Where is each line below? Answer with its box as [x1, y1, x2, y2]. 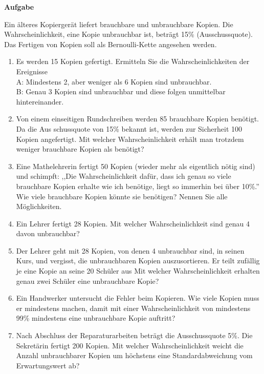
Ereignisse [16, 66, 48, 76]
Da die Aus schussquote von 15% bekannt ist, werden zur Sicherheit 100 [16, 123, 243, 134]
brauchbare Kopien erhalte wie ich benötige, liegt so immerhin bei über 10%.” [16, 180, 259, 191]
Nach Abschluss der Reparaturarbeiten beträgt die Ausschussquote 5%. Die [16, 330, 253, 341]
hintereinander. [16, 96, 64, 107]
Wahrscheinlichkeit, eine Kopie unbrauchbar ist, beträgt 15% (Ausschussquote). [4, 29, 253, 39]
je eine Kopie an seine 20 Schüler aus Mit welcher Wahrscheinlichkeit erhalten [16, 265, 260, 276]
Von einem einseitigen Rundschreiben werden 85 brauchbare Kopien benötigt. [16, 113, 259, 124]
